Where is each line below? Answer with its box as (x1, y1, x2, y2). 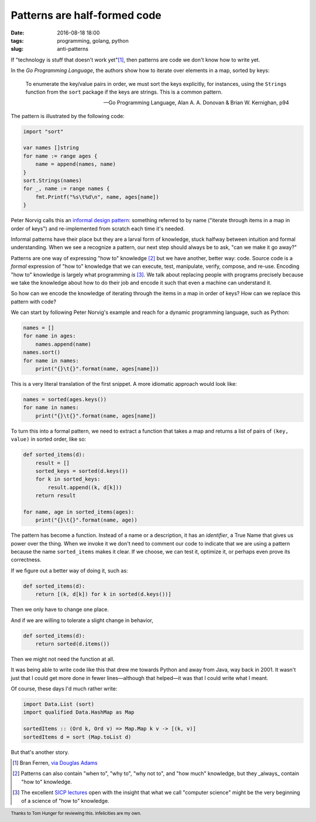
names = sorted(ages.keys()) (23, 396, 107, 403)
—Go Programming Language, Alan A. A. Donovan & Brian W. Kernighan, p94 (103, 99, 289, 106)
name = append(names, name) (35, 161, 116, 168)
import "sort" (23, 128, 64, 134)
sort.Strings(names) (23, 177, 82, 184)
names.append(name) (35, 341, 92, 347)
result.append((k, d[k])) (47, 484, 122, 491)
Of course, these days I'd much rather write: (11, 685, 118, 692)
